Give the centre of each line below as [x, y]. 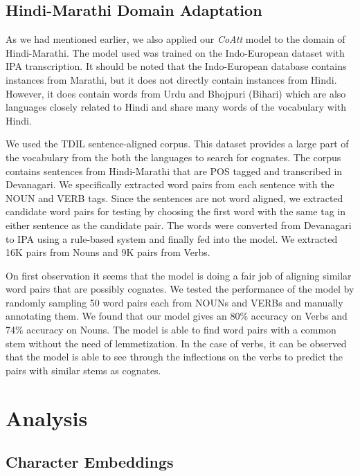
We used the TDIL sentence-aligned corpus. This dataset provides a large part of [177, 144]
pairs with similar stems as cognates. [83, 370]
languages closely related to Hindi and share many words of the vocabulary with [176, 107]
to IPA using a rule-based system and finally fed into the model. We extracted [172, 238]
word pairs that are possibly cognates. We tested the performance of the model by [180, 289]
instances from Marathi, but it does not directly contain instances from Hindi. [171, 79]
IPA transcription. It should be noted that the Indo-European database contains [176, 66]
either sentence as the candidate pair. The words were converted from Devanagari [179, 225]
